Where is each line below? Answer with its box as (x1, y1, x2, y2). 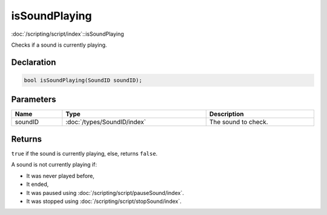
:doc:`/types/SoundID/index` (65, 118, 147, 127)
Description (209, 110, 244, 118)
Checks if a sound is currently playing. (11, 41, 107, 48)
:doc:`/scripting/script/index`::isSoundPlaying (11, 30, 124, 38)
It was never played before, (26, 172, 95, 179)
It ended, (26, 180, 49, 188)
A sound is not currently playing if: (11, 161, 97, 168)
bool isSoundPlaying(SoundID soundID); (24, 76, 142, 84)
